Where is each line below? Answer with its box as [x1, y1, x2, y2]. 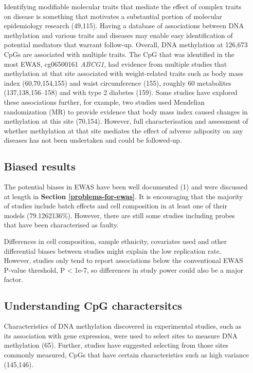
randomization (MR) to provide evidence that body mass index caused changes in [4, 106, 248, 116]
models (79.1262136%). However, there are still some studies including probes [4, 210, 235, 220]
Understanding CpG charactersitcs [4, 298, 182, 313]
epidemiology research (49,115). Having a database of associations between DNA [4, 20, 244, 31]
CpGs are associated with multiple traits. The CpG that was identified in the [4, 49, 235, 59]
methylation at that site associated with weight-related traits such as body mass [4, 68, 243, 78]
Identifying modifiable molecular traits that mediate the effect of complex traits [4, 1, 241, 11]
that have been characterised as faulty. [4, 220, 119, 230]
